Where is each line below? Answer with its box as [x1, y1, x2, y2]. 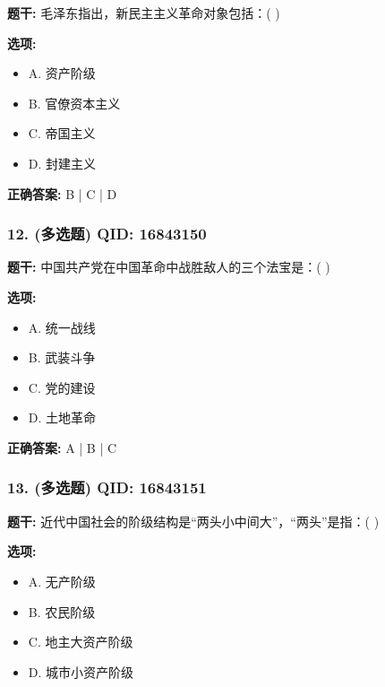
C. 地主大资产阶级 [28, 632, 133, 651]
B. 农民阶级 [28, 602, 96, 621]
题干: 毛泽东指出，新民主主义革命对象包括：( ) [7, 4, 280, 22]
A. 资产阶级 [28, 64, 96, 83]
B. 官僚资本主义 [28, 93, 121, 112]
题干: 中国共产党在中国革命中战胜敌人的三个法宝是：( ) [7, 257, 330, 276]
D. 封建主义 [28, 153, 97, 172]
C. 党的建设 [28, 378, 96, 396]
